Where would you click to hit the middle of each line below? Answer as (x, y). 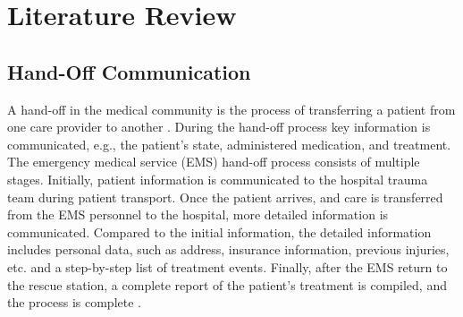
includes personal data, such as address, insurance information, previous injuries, (228, 249)
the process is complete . (74, 302)
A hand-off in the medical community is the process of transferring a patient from (231, 109)
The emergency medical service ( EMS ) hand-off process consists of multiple (214, 162)
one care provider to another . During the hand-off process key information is (219, 127)
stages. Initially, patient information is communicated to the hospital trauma (218, 179)
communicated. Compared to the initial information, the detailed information (219, 231)
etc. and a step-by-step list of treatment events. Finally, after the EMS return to (227, 266)
